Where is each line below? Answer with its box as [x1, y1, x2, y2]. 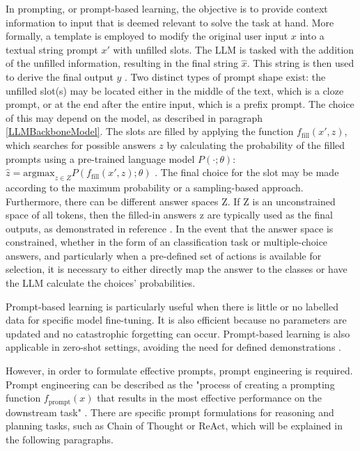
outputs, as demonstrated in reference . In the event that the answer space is [6, 221, 334, 235]
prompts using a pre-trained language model [6, 151, 195, 166]
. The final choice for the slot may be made [155, 165, 339, 180]
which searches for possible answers [6, 137, 156, 152]
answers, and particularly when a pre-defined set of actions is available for [6, 248, 322, 262]
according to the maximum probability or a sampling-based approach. [6, 180, 304, 194]
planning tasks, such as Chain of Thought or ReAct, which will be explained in [6, 418, 343, 433]
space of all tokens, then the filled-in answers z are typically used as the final [6, 207, 333, 222]
